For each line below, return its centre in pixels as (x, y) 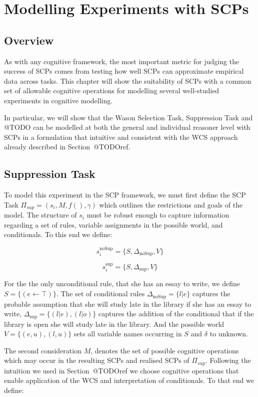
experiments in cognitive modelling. (58, 100)
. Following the (228, 360)
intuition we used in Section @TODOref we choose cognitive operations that (121, 370)
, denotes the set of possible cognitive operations (165, 350)
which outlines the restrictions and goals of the (171, 204)
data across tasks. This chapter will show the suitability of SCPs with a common (128, 80)
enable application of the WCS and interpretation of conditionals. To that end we (129, 380)
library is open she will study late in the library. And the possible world (114, 324)
